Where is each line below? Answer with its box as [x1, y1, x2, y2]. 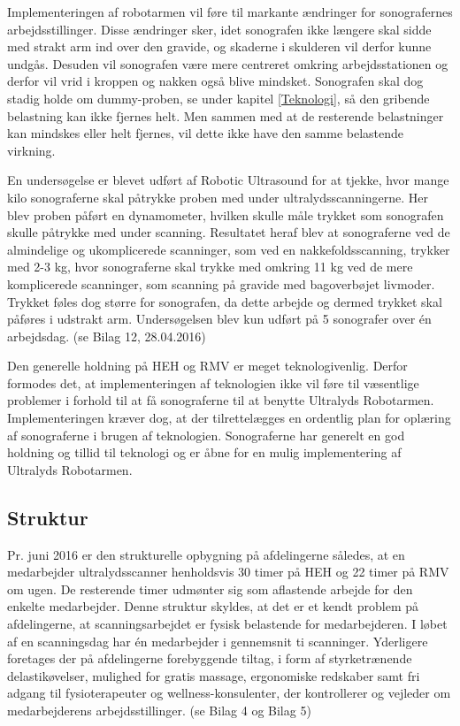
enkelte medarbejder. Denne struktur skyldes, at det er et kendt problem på [7, 597, 418, 615]
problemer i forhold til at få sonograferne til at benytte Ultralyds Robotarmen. [7, 391, 434, 409]
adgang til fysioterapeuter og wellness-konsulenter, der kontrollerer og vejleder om [7, 684, 451, 702]
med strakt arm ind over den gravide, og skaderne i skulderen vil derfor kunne [7, 37, 432, 56]
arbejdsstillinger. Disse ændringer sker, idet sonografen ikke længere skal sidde [7, 19, 432, 38]
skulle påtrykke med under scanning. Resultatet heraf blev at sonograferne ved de [7, 223, 450, 241]
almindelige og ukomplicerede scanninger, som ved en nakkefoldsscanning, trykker [7, 240, 450, 258]
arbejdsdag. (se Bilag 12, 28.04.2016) [7, 326, 206, 345]
